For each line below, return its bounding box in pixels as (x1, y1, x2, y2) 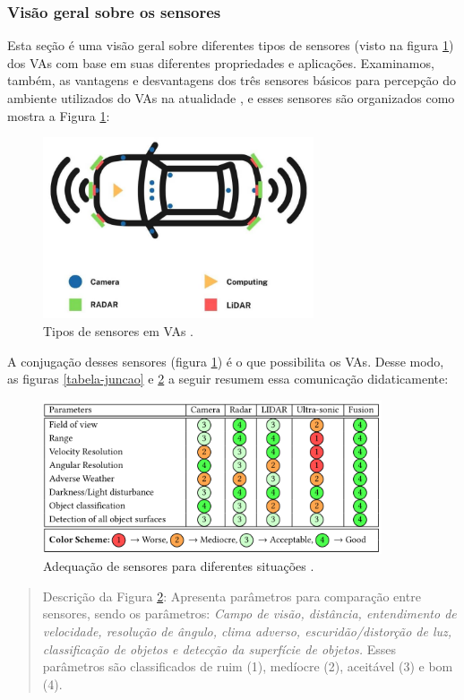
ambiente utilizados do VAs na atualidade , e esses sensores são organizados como (7, 89, 455, 107)
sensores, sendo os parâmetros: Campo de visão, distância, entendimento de (42, 604, 457, 623)
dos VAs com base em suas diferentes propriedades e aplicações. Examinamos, (7, 53, 434, 72)
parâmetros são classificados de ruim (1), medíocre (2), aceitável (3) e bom (42, 657, 453, 676)
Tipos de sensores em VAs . (43, 322, 193, 341)
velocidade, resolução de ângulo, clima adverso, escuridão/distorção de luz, (42, 621, 452, 640)
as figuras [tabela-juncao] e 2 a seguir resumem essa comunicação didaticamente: (7, 369, 449, 388)
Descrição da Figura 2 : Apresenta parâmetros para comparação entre (42, 586, 421, 605)
